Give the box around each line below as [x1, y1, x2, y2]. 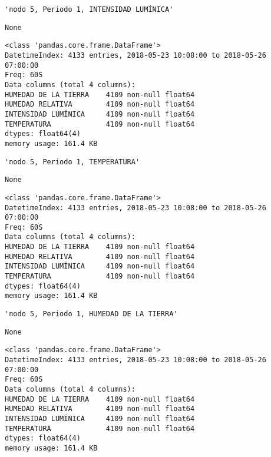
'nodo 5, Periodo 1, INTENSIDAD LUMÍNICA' [5, 5, 174, 14]
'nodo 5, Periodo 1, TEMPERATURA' [5, 157, 140, 166]
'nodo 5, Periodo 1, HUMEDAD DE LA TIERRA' [5, 310, 178, 319]
